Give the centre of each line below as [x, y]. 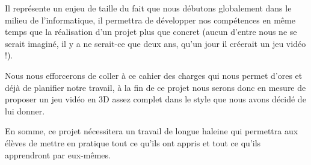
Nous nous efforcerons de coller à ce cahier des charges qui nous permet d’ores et [154, 75]
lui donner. [25, 111]
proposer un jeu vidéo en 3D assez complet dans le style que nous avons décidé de [155, 99]
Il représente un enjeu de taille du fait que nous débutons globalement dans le [148, 8]
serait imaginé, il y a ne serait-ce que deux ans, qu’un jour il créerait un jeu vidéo [155, 43]
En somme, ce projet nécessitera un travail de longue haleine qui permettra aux [152, 131]
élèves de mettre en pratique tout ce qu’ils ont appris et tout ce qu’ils [133, 142]
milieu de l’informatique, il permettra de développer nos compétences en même [150, 20]
